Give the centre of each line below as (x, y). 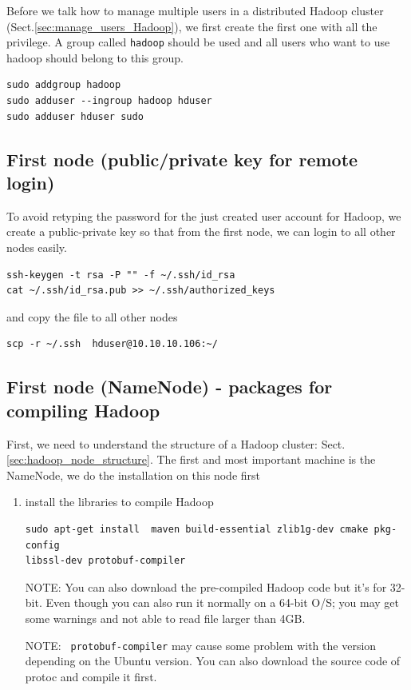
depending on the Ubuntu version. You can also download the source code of (213, 661)
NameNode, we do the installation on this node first (133, 475)
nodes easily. (37, 247)
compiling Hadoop (83, 410)
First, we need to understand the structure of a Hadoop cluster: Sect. (176, 443)
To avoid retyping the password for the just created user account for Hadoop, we (204, 215)
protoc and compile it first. (91, 676)
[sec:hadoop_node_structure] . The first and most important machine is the (191, 459)
